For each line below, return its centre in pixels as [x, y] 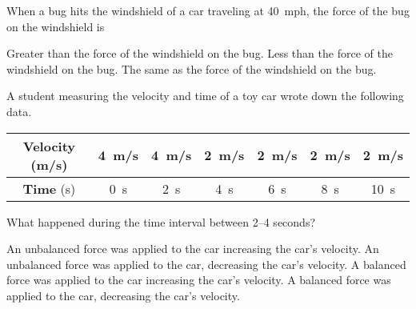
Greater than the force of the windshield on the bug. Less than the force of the [200, 53]
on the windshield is [56, 26]
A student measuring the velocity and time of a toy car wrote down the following [205, 96]
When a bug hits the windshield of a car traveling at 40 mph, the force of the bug [208, 10]
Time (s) [49, 188]
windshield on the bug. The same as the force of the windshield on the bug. [192, 68]
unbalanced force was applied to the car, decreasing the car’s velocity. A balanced [206, 264]
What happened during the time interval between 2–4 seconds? [161, 221]
